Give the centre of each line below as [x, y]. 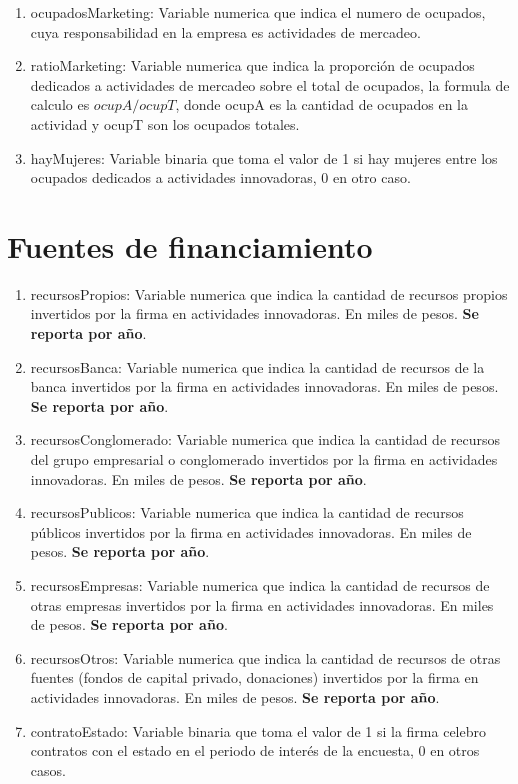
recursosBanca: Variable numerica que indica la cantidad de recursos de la [257, 366]
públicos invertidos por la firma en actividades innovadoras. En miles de [251, 531]
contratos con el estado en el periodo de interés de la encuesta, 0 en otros [255, 750]
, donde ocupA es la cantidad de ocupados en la [321, 104]
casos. [48, 769]
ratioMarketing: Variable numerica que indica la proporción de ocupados [252, 65]
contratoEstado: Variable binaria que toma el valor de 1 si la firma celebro [258, 730]
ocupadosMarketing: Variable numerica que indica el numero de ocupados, [258, 12]
